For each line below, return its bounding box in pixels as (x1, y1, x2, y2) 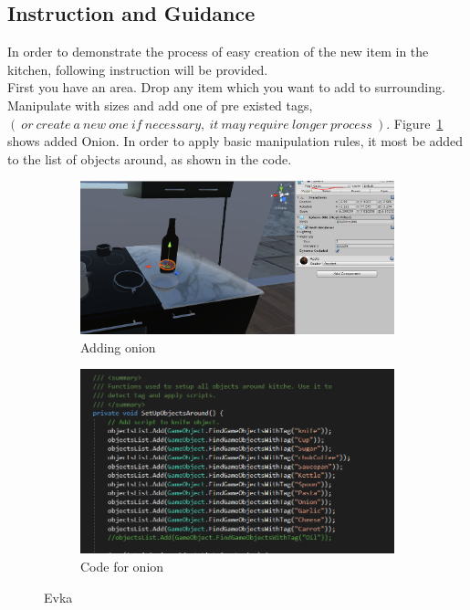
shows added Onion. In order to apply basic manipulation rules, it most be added (7, 131, 464, 151)
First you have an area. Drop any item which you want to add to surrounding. (7, 78, 445, 97)
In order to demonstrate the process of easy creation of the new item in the (7, 42, 429, 61)
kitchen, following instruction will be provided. (7, 59, 268, 79)
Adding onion (80, 337, 156, 356)
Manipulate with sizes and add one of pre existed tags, (7, 95, 313, 114)
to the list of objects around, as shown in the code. (7, 149, 292, 168)
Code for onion (80, 556, 164, 575)
